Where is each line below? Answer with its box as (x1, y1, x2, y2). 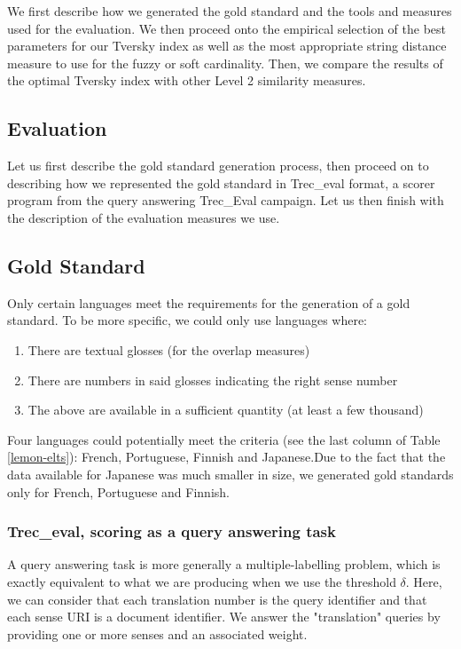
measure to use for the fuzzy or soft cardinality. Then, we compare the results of (7, 53, 443, 72)
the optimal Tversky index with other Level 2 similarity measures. (7, 71, 366, 90)
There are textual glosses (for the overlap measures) (27, 340, 310, 359)
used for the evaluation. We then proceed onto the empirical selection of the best (7, 19, 446, 37)
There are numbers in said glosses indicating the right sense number (27, 370, 398, 389)
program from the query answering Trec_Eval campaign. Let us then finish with (7, 191, 444, 210)
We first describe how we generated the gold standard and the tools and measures (7, 2, 452, 20)
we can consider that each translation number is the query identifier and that (7, 590, 427, 608)
